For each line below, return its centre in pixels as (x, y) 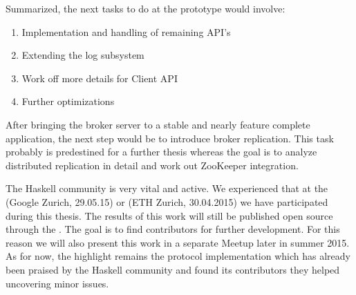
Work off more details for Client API (100, 78)
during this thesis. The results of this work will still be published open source (169, 215)
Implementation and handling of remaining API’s (126, 31)
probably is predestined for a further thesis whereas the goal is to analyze (161, 152)
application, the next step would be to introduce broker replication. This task (170, 138)
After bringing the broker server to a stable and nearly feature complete (158, 124)
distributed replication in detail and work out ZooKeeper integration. (152, 165)
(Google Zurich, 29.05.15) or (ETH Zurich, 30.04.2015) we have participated (167, 201)
